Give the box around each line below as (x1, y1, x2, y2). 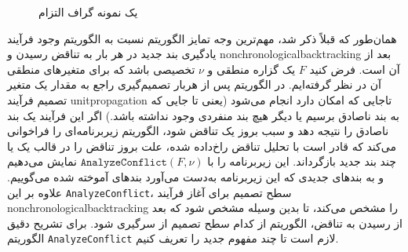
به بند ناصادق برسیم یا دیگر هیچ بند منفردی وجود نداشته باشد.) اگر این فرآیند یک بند (7, 107, 399, 123)
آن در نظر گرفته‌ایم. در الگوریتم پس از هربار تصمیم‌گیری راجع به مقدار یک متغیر (7, 76, 381, 93)
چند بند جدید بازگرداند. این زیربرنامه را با (207, 153, 396, 170)
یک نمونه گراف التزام (38, 4, 138, 20)
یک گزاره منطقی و (207, 60, 296, 77)
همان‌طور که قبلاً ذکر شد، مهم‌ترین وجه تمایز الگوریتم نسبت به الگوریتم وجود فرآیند (7, 30, 397, 46)
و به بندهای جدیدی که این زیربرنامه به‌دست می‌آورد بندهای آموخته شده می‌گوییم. (7, 168, 384, 184)
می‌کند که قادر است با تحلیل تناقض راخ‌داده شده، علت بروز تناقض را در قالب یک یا (7, 137, 396, 154)
